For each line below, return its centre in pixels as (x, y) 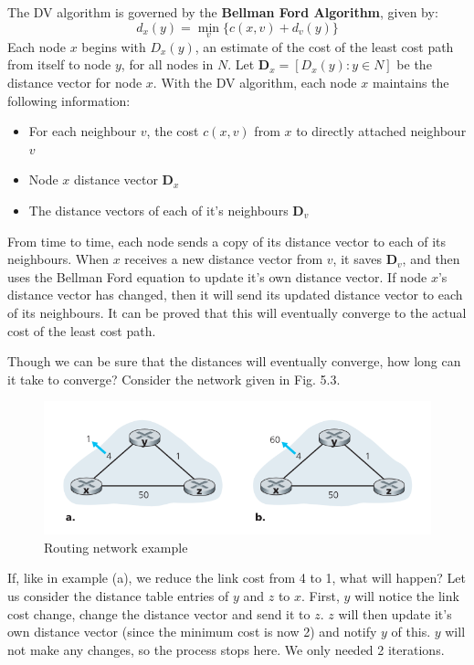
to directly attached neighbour (381, 131)
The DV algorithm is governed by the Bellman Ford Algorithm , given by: (223, 12)
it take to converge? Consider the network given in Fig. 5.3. (174, 379)
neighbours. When (58, 259)
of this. (411, 632)
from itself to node (59, 64)
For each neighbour (83, 131)
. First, (321, 595)
